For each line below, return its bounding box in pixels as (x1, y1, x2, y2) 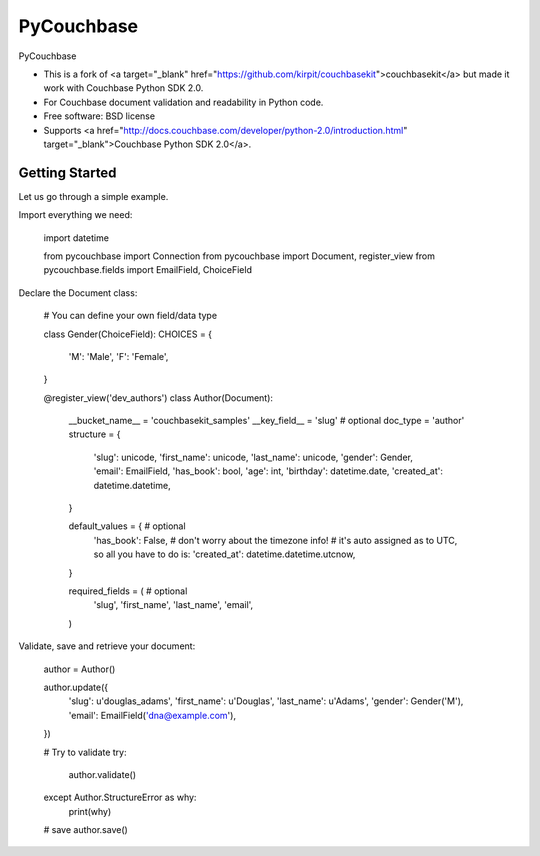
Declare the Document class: (18, 286, 138, 299)
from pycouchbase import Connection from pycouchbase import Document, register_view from (43, 250, 435, 262)
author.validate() (68, 768, 137, 780)
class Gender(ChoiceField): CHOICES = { (43, 328, 213, 340)
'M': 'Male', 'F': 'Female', (68, 350, 169, 362)
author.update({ (43, 681, 109, 693)
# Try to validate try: (43, 746, 127, 758)
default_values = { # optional (68, 520, 186, 532)
